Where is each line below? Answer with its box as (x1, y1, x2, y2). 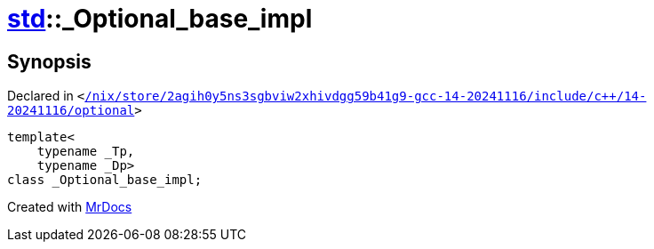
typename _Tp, (36, 144, 135, 159)
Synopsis (7, 50, 92, 73)
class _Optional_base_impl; (7, 173, 203, 188)
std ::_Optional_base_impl (7, 4, 313, 34)
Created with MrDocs (7, 199, 132, 215)
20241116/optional (7, 103, 135, 118)
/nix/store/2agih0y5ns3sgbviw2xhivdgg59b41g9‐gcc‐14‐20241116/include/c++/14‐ (84, 89, 647, 104)
